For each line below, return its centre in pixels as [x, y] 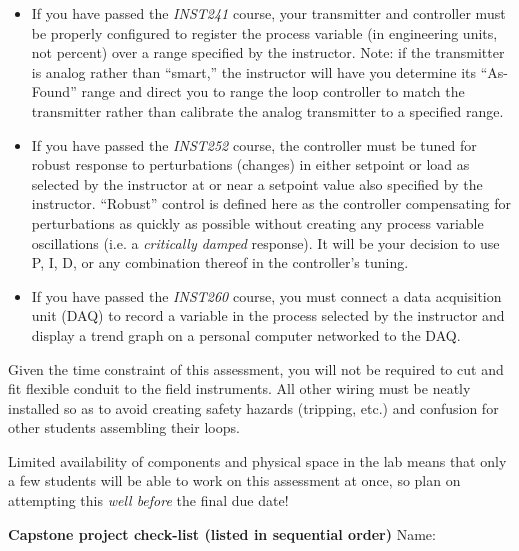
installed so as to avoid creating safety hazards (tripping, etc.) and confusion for [253, 407]
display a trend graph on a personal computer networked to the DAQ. [246, 334]
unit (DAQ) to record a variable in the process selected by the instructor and [268, 315]
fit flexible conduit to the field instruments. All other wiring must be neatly [239, 388]
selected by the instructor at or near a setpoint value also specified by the [257, 183]
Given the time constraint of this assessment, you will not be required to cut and [256, 368]
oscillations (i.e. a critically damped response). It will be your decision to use [265, 242]
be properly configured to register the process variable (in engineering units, [264, 32]
